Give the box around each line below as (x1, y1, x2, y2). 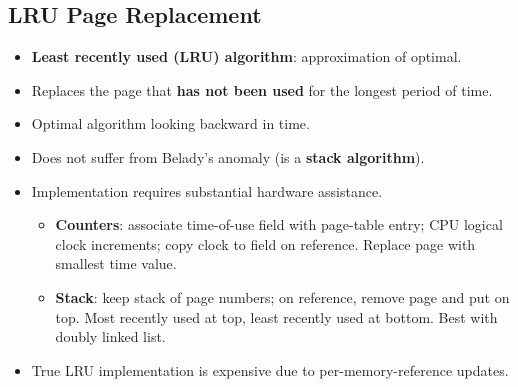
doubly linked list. (55, 326, 166, 347)
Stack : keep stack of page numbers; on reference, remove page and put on (55, 286, 510, 307)
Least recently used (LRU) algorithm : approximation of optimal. (31, 46, 462, 67)
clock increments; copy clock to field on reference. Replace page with (55, 233, 476, 254)
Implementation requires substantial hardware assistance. (31, 180, 383, 201)
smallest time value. (55, 253, 177, 274)
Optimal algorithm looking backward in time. (31, 113, 310, 134)
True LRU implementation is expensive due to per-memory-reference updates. (31, 359, 509, 380)
